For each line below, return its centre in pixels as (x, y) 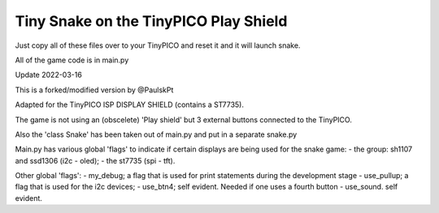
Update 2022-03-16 (49, 75)
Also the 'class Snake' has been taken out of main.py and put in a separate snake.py (156, 134)
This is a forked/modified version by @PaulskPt (94, 90)
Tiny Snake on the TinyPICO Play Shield (151, 21)
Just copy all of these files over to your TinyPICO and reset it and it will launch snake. (158, 45)
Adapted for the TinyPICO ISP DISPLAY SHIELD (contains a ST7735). (129, 104)
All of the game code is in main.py (72, 60)
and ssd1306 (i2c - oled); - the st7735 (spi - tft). (95, 160)
